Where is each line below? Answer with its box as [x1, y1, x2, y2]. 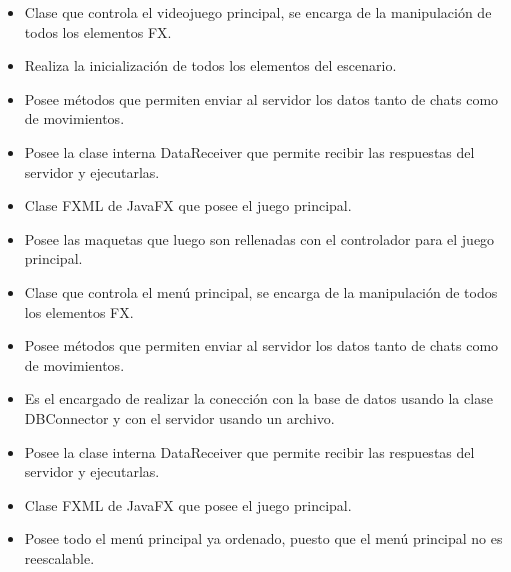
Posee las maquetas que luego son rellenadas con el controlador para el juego [24, 228, 495, 249]
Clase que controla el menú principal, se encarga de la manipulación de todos [24, 281, 498, 302]
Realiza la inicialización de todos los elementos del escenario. [24, 55, 397, 76]
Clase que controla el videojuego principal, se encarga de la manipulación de [24, 2, 492, 22]
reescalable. [24, 547, 95, 568]
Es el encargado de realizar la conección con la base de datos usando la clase [24, 388, 493, 409]
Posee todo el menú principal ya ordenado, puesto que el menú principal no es [24, 528, 503, 549]
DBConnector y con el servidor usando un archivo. [24, 407, 335, 428]
